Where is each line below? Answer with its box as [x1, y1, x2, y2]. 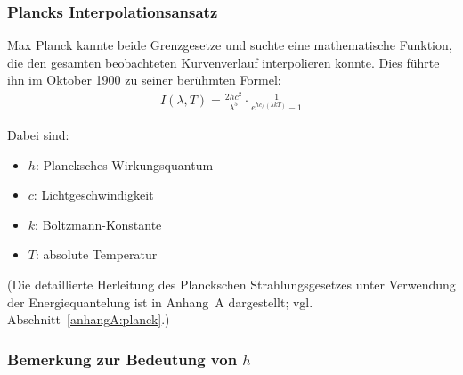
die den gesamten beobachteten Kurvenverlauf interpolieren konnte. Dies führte [7, 53, 440, 71]
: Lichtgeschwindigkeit [33, 185, 154, 204]
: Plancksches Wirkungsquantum [35, 155, 214, 174]
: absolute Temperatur [35, 245, 158, 264]
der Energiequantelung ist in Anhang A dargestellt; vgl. [7, 292, 313, 311]
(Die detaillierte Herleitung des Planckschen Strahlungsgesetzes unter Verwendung [7, 274, 456, 293]
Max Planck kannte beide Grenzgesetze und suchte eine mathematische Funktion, [7, 36, 452, 54]
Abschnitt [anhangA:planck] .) [7, 310, 170, 329]
